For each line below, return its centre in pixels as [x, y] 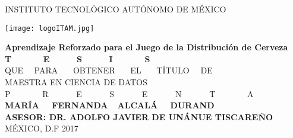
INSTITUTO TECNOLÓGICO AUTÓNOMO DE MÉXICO [116, 9]
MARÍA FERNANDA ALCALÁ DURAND [110, 105]
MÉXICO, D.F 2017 [42, 128]
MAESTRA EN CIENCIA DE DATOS [76, 82]
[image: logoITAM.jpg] [50, 28]
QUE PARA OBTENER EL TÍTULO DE [109, 70]
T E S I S [78, 58]
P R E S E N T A [129, 93]
